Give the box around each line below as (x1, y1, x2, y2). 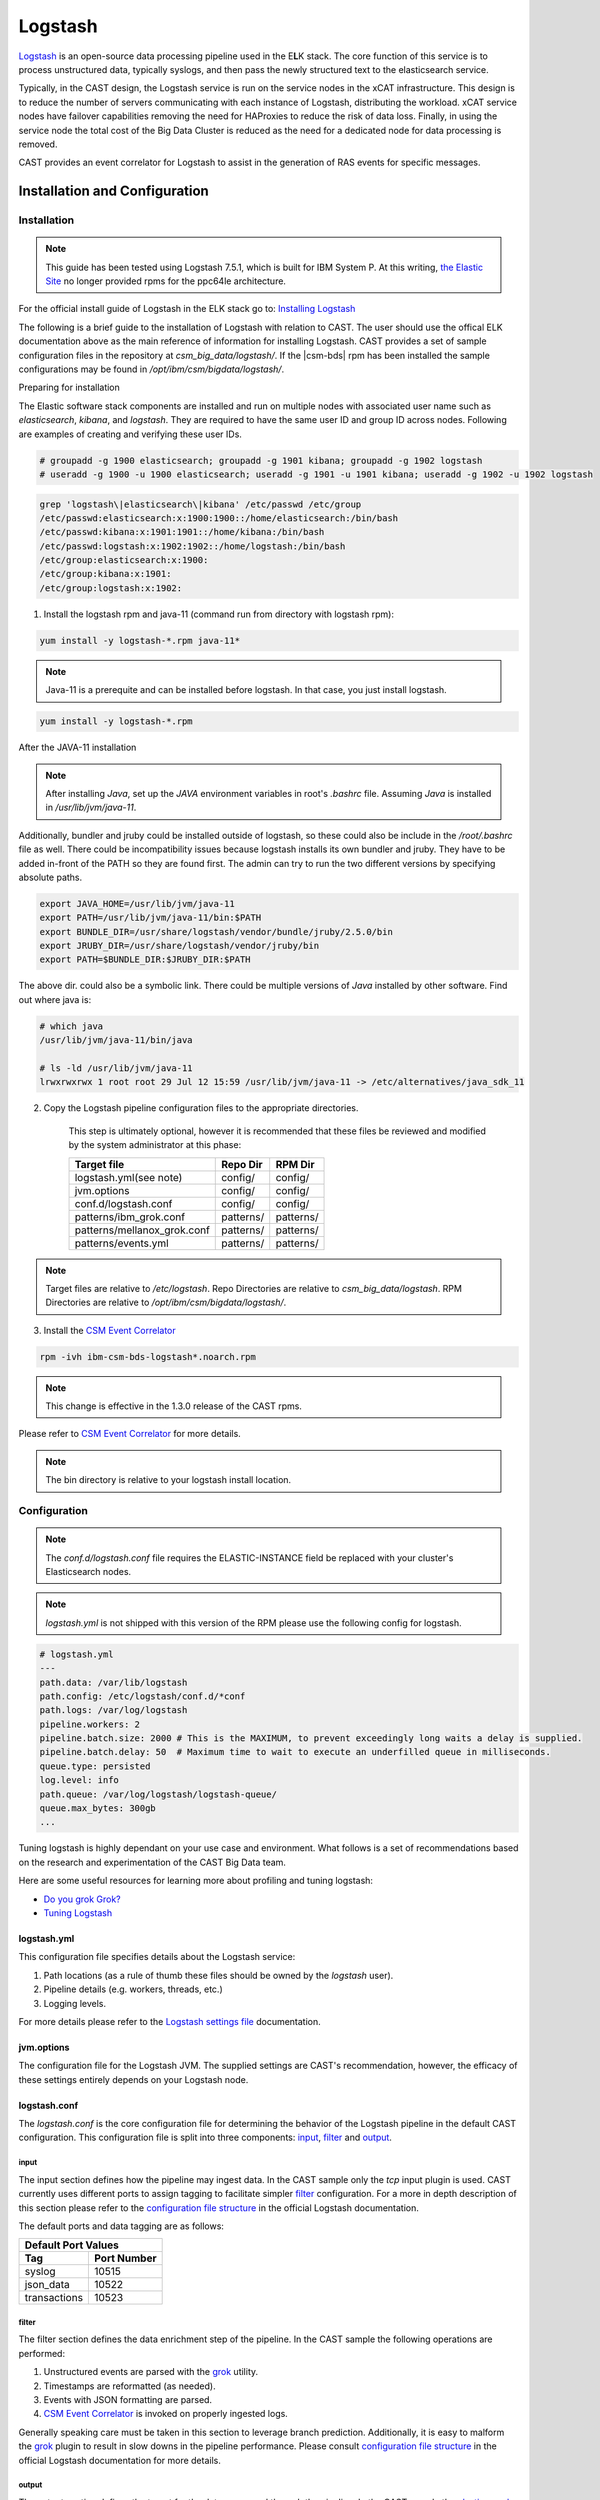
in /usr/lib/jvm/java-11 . (45, 801, 137, 814)
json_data (24, 2278, 70, 2292)
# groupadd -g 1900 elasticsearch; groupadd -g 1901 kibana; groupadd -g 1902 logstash (39, 455, 483, 466)
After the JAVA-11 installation (18, 741, 137, 754)
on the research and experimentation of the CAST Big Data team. (18, 1856, 287, 1868)
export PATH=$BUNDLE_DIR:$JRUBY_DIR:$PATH (39, 954, 251, 965)
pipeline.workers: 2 (39, 1718, 140, 1730)
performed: (18, 2347, 65, 2359)
